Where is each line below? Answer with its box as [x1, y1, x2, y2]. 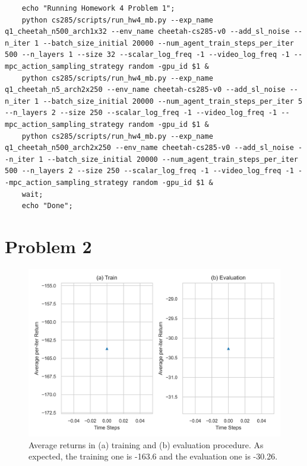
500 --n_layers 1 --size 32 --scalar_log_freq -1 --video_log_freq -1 [5, 50, 290, 59]
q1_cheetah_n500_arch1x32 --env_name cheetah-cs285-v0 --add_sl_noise [5, 27, 290, 36]
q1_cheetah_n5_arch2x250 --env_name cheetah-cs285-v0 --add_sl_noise [5, 85, 286, 94]
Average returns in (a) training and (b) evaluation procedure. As [29, 438, 264, 451]
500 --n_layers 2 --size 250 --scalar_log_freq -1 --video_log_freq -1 [5, 167, 294, 175]
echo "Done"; [21, 202, 73, 210]
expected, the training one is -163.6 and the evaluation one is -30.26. [29, 450, 278, 462]
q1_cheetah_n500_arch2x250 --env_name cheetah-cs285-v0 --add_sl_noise [5, 143, 294, 152]
